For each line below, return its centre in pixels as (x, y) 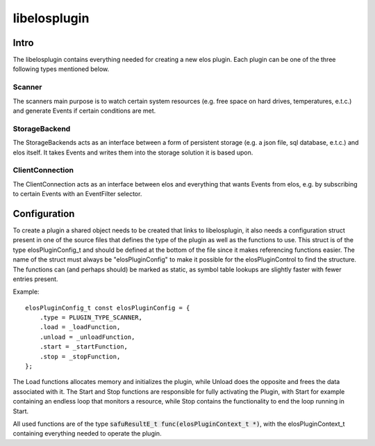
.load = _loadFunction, (80, 327)
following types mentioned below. (61, 69)
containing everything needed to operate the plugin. (87, 433)
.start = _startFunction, (84, 347)
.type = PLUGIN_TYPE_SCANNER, (91, 318)
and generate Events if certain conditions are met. (84, 111)
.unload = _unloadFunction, (87, 337)
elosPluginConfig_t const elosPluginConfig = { (108, 308)
